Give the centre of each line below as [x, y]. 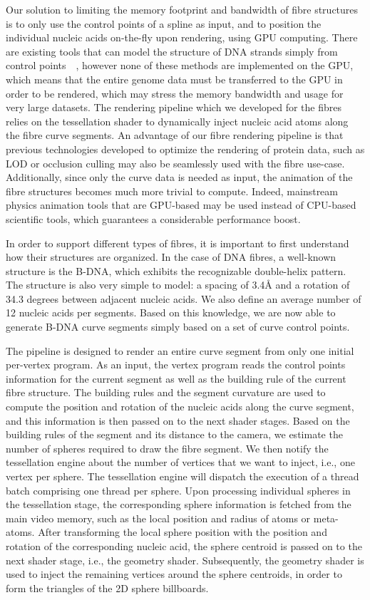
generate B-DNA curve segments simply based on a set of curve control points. [178, 327]
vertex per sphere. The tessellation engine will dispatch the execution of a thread [183, 476]
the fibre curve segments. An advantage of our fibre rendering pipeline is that [175, 135]
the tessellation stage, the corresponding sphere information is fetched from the [179, 504]
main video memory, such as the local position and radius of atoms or [158, 518]
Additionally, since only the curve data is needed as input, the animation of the [179, 177]
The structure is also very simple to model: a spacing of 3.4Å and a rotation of [178, 285]
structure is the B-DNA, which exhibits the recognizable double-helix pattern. [176, 270]
